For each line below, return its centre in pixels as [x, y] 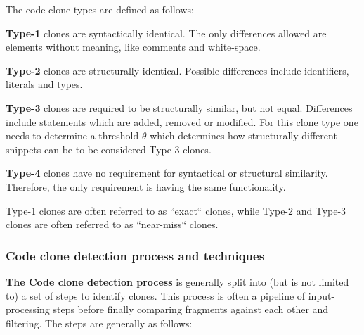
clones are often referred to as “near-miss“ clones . [112, 224]
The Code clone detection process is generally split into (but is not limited [177, 281]
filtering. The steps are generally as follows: [99, 323]
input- [321, 295]
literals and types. [44, 84]
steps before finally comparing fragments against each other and [191, 309]
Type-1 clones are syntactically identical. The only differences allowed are [166, 33]
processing [28, 309]
